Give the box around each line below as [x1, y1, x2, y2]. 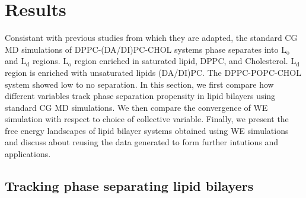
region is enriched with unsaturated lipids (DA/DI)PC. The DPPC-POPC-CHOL [5, 66, 301, 78]
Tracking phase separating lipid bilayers [5, 177, 254, 195]
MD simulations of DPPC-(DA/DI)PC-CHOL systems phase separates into [5, 43, 279, 55]
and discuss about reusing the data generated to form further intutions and [5, 136, 279, 148]
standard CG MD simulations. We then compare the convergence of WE [5, 101, 268, 113]
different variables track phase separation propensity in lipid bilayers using [5, 90, 276, 102]
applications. [5, 148, 51, 160]
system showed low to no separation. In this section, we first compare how [5, 78, 274, 90]
